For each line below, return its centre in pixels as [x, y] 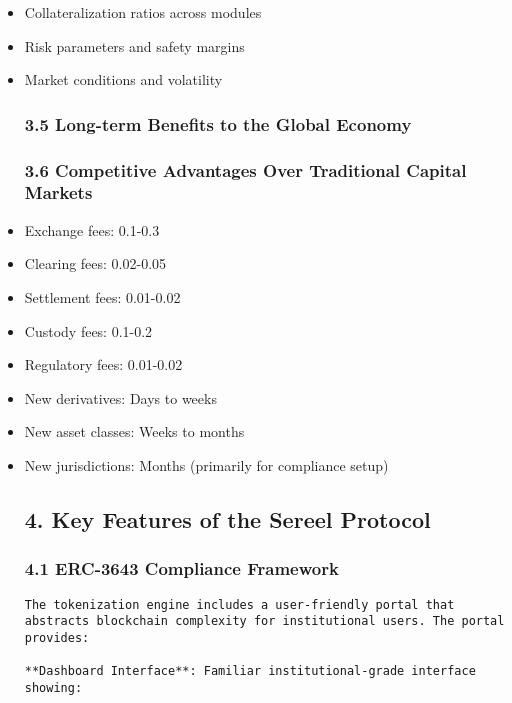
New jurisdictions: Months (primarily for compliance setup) [206, 464]
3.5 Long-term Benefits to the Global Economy [218, 123]
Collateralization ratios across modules [143, 12]
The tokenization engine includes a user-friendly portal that [239, 604]
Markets [58, 192]
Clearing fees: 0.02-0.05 [95, 263]
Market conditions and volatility [123, 79]
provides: [57, 637]
